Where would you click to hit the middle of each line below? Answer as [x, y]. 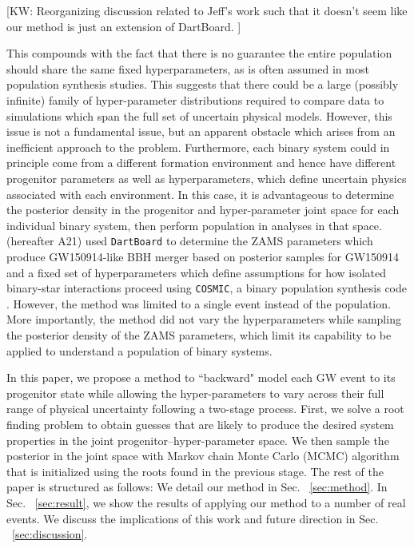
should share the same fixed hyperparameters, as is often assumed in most [188, 68]
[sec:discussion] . [50, 534]
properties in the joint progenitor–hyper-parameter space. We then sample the [198, 440]
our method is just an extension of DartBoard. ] [124, 26]
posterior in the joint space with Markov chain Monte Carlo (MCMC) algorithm [203, 456]
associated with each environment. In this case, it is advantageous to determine [201, 194]
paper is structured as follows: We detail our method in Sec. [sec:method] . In [197, 487]
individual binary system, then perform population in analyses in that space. [194, 225]
